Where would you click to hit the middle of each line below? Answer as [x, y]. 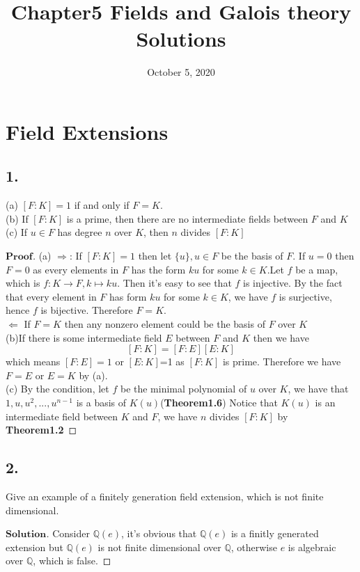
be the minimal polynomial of [183, 389]
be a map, [317, 269]
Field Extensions [87, 131]
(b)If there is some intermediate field [84, 337]
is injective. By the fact [293, 283]
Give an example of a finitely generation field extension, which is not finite [165, 496]
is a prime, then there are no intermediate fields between [187, 218]
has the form [158, 269]
